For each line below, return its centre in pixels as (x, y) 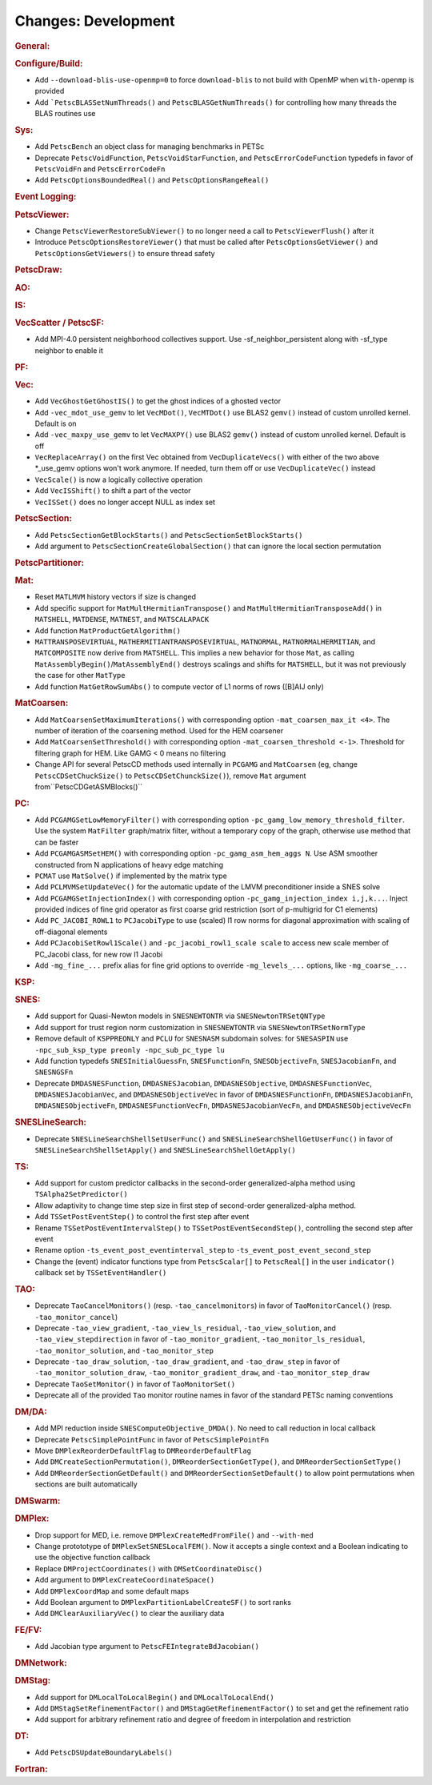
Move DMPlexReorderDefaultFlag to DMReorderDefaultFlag (143, 1451)
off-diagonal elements (71, 932)
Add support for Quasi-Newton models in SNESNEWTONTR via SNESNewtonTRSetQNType (180, 1016)
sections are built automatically (86, 1484)
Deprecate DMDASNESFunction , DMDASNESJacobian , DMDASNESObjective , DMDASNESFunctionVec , (203, 1083)
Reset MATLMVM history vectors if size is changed (115, 597)
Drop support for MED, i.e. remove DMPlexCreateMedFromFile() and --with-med (174, 1535)
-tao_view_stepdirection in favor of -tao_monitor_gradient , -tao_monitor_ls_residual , (200, 1339)
